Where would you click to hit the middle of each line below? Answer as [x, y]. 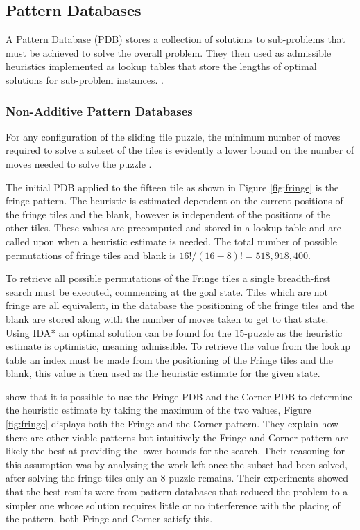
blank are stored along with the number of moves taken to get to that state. [167, 318]
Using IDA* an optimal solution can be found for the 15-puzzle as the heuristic [174, 332]
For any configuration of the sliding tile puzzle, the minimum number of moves [173, 136]
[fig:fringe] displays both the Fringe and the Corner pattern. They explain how [172, 424]
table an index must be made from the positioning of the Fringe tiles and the [169, 359]
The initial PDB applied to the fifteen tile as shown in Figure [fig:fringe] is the [172, 187]
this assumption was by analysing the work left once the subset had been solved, [177, 464]
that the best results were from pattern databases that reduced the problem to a [177, 492]
